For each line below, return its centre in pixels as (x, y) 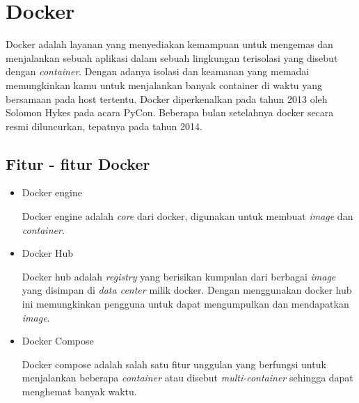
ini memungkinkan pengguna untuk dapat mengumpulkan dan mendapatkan (185, 304)
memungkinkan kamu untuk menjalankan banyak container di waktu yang (164, 85)
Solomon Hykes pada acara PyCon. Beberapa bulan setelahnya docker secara (170, 112)
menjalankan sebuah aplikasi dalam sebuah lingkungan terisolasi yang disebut (172, 57)
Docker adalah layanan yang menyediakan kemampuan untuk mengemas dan (169, 44)
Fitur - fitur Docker (78, 163)
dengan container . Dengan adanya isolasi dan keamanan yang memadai (158, 71)
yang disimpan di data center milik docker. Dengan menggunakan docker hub (187, 290)
